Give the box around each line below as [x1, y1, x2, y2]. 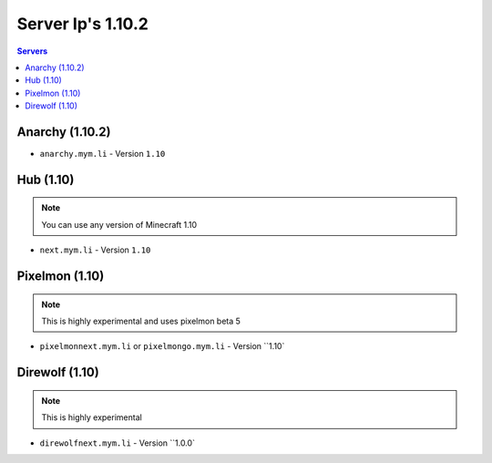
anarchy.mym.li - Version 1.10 [39, 149, 166, 159]
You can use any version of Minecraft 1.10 [41, 219, 198, 230]
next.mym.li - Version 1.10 [39, 244, 151, 255]
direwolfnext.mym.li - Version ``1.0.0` [39, 437, 196, 448]
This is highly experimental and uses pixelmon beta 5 [41, 315, 241, 326]
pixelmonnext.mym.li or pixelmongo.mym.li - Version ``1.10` [39, 341, 285, 352]
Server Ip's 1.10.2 [16, 14, 149, 34]
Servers [16, 46, 48, 57]
